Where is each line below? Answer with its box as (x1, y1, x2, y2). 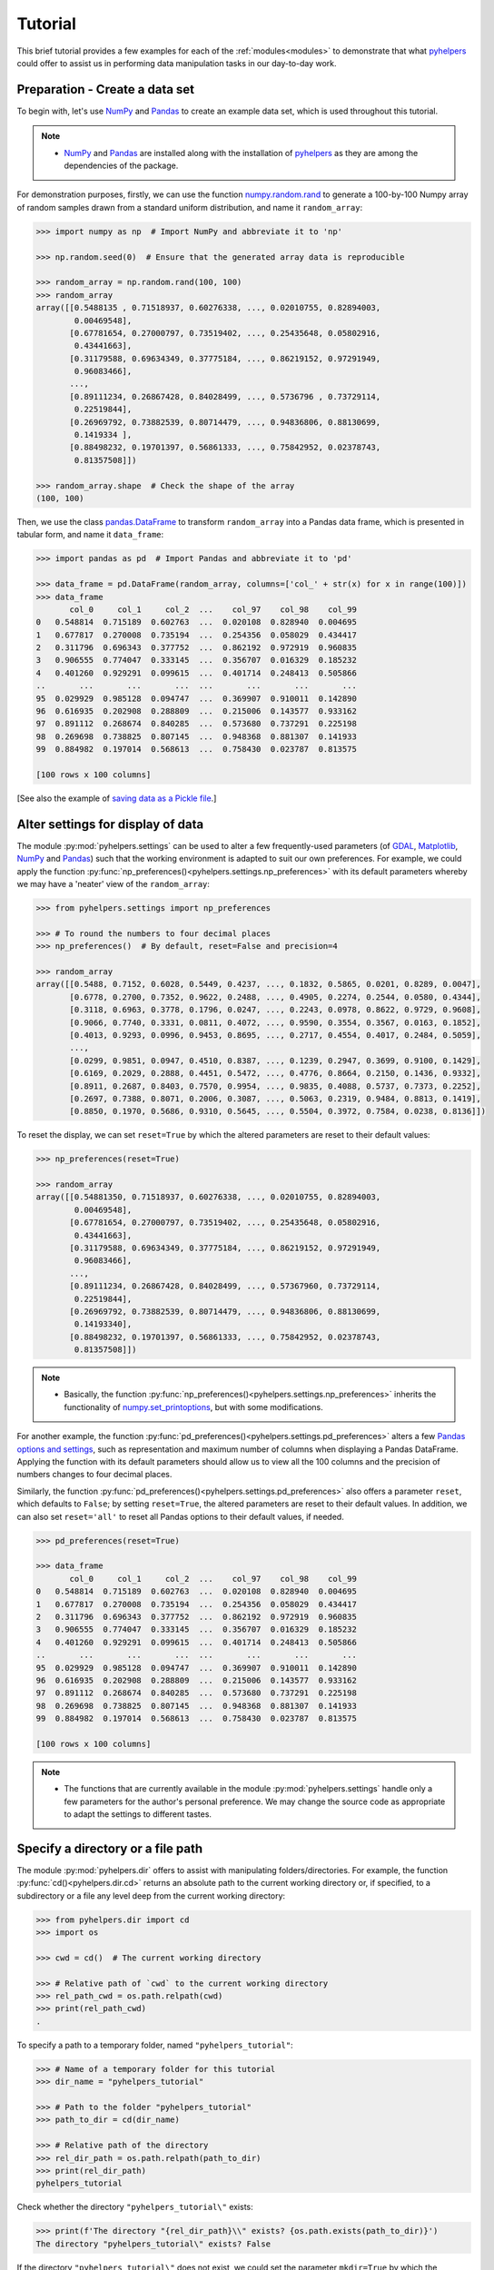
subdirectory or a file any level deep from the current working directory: (16, 1890, 286, 1901)
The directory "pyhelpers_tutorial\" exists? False (35, 2238, 272, 2249)
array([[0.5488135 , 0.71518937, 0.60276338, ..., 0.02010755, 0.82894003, (35, 302, 381, 313)
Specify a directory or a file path (16, 1841, 203, 1856)
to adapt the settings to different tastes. (64, 1809, 212, 1820)
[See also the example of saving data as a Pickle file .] (16, 793, 217, 804)
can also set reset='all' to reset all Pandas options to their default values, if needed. (16, 1511, 344, 1522)
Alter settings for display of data (16, 816, 204, 832)
